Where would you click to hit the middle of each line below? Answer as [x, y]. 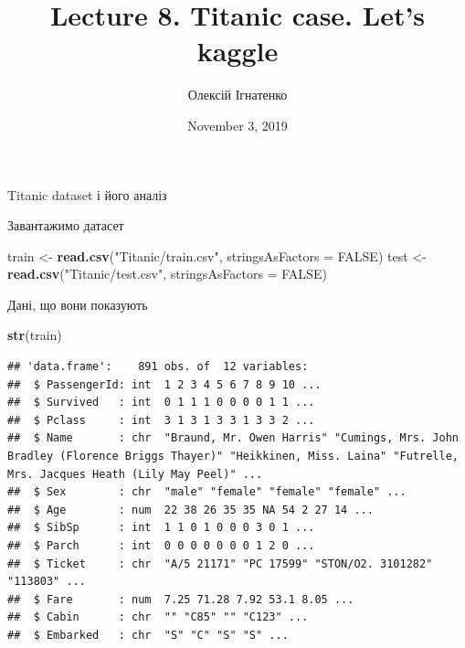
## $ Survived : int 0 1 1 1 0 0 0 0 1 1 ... [161, 403]
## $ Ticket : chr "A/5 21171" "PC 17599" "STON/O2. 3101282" [220, 563]
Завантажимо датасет [66, 225]
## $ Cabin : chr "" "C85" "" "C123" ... [158, 617]
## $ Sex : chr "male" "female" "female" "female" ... [207, 492]
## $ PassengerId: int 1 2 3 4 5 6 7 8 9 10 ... [164, 384]
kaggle [238, 51]
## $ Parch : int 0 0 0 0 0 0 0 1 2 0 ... [161, 546]
